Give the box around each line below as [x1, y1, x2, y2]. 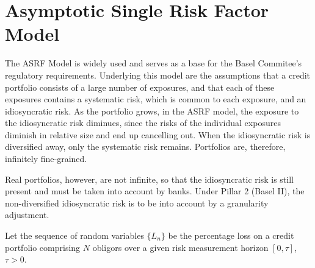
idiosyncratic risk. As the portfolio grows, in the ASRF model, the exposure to [5, 104, 299, 117]
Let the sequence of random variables [5, 229, 144, 242]
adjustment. [5, 208, 49, 221]
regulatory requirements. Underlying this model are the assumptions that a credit [5, 68, 311, 81]
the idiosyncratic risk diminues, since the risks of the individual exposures [5, 116, 281, 129]
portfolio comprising [5, 241, 81, 253]
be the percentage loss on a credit [168, 229, 294, 242]
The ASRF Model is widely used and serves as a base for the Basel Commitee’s [5, 57, 302, 69]
